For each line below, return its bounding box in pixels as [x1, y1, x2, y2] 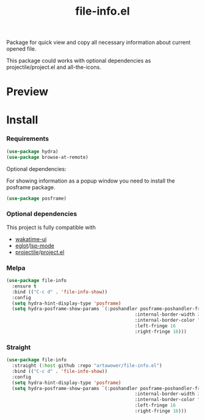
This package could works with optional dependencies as [6, 57, 151, 65]
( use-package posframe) [6, 195, 67, 201]
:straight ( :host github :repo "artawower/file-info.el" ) [12, 363, 163, 369]
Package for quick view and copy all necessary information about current [6, 38, 191, 46]
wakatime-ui [15, 235, 47, 242]
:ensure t [12, 283, 37, 289]
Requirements [6, 134, 49, 143]
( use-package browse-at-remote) [6, 154, 88, 160]
